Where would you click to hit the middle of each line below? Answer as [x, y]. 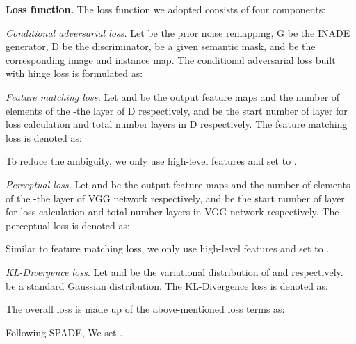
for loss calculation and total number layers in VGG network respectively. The [172, 212]
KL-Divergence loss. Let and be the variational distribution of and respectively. [175, 271]
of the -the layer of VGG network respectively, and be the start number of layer [175, 198]
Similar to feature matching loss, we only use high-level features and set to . [168, 248]
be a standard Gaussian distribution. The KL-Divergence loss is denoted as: [167, 285]
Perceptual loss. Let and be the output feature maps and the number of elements [178, 184]
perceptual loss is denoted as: [68, 225]
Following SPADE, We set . [64, 332]
